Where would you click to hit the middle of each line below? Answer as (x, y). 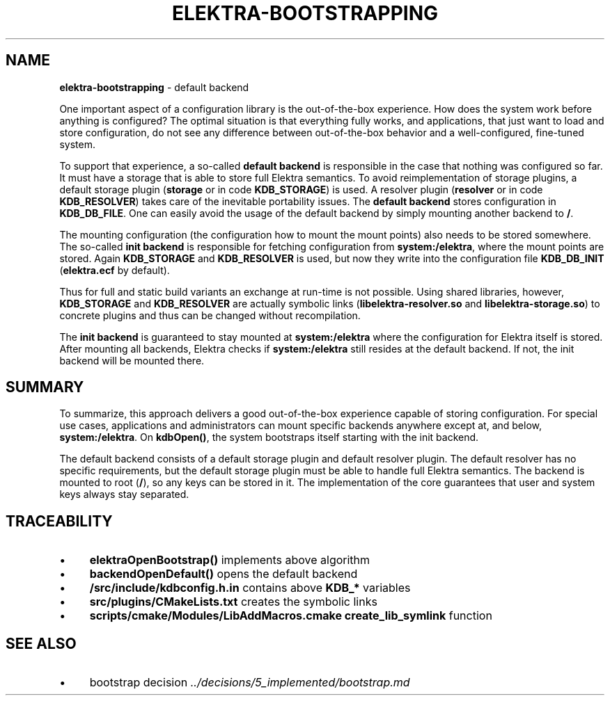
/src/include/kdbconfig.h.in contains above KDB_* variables (250, 588)
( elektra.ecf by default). (115, 270)
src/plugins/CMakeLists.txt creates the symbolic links (233, 602)
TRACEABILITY (59, 521)
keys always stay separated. (124, 494)
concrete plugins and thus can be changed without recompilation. (210, 315)
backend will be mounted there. (132, 360)
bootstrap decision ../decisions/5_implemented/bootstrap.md (250, 683)
